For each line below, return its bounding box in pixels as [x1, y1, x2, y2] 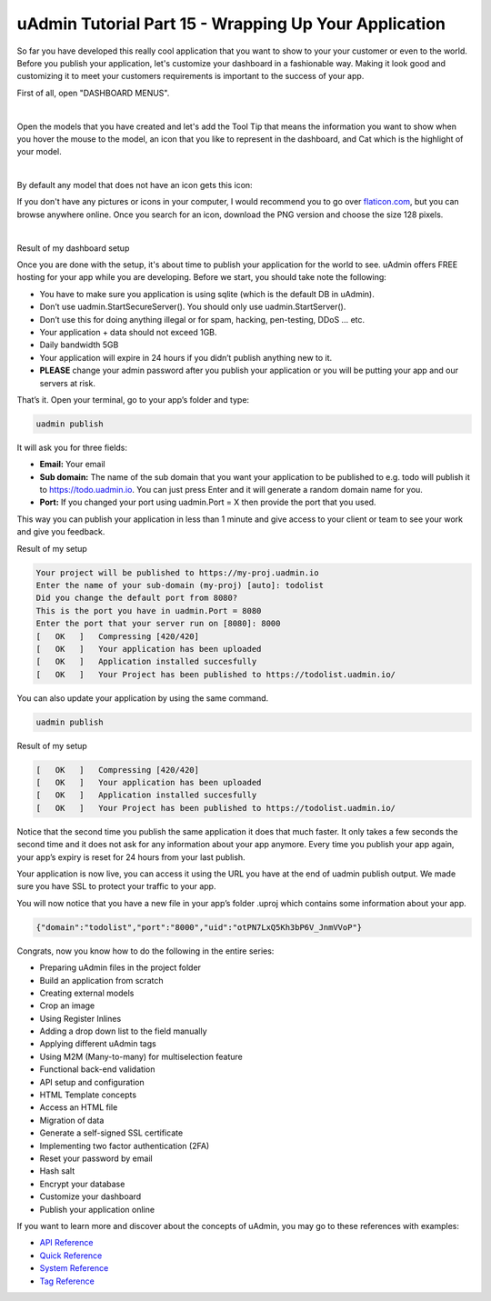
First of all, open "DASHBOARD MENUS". [16, 87, 170, 98]
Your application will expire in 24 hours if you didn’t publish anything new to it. [39, 352, 333, 363]
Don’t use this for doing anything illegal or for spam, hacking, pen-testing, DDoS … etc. [39, 314, 366, 325]
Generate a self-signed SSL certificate [39, 1127, 184, 1138]
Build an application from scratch [39, 975, 164, 986]
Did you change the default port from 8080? [35, 593, 238, 604]
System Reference [39, 1263, 109, 1274]
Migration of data [39, 1115, 105, 1126]
